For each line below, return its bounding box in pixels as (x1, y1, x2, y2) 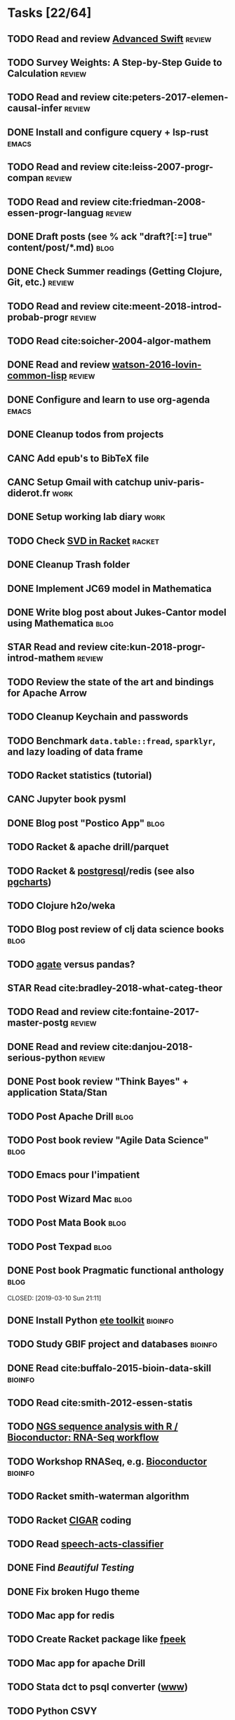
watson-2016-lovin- (112, 359, 202, 371)
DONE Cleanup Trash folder (7, 559, 130, 571)
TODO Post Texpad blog (7, 1240, 112, 1253)
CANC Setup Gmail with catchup (7, 476, 152, 488)
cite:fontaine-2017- (112, 1006, 200, 1018)
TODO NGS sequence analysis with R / (7, 1420, 178, 1432)
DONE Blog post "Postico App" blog (7, 817, 165, 829)
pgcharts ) (7, 875, 52, 888)
